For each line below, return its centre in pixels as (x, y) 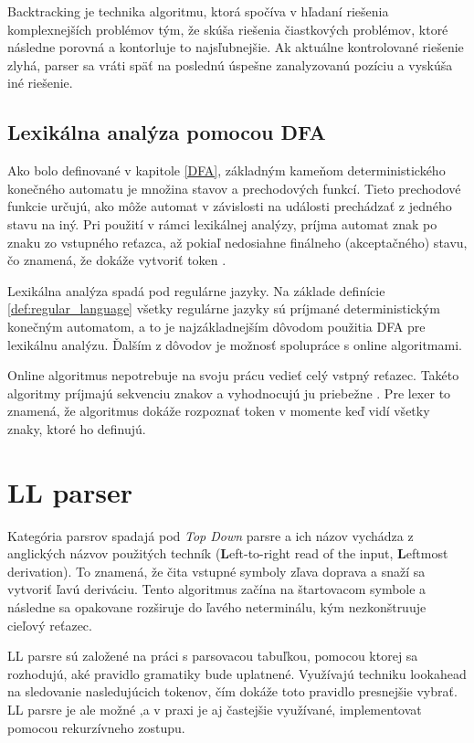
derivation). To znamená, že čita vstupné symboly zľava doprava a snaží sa (216, 571)
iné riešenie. (40, 83)
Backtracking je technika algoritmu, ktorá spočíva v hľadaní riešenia (198, 11)
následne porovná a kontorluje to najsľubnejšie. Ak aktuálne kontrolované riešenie (236, 47)
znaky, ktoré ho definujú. (77, 428)
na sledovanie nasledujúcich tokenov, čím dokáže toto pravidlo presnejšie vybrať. (232, 691)
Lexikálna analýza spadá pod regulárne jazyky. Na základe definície (196, 290)
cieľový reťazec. (50, 625)
